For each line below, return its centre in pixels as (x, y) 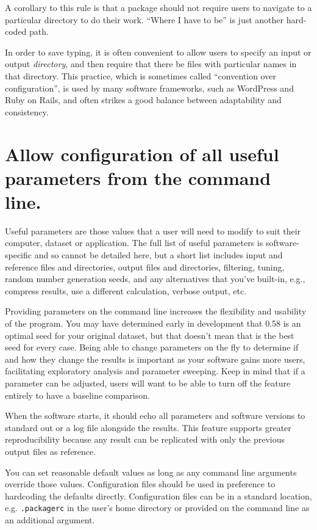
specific (19, 255)
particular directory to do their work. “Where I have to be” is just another (144, 19)
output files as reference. (51, 451)
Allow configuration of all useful (142, 154)
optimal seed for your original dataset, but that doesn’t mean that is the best (150, 335)
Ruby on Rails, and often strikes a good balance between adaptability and (143, 100)
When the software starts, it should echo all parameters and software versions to (155, 416)
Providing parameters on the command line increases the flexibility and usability (156, 311)
